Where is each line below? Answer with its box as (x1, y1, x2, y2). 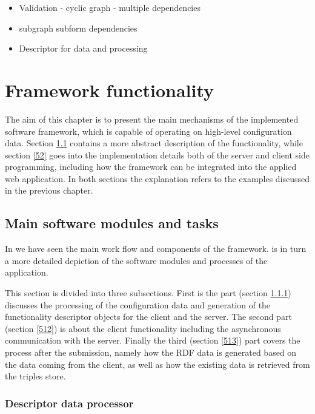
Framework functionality (5, 77, 214, 102)
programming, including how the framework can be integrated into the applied (5, 160, 297, 173)
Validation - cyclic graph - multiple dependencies (19, 1, 201, 13)
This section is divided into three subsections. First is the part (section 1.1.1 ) (5, 287, 291, 299)
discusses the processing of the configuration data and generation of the (5, 298, 271, 311)
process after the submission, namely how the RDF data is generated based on (5, 346, 297, 359)
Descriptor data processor (5, 395, 134, 410)
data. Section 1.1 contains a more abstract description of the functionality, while (5, 137, 303, 149)
